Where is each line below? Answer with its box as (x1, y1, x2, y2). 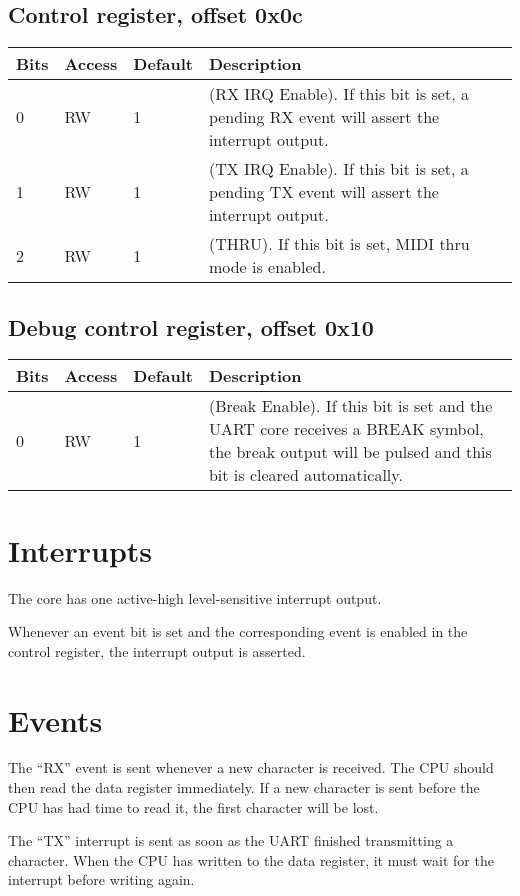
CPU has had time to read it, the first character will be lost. (8, 796, 379, 817)
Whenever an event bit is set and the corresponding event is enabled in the (8, 621, 468, 642)
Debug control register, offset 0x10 (8, 311, 374, 342)
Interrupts (8, 529, 153, 570)
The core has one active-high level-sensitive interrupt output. (8, 587, 382, 608)
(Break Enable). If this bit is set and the (208, 394, 493, 418)
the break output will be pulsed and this (208, 440, 492, 464)
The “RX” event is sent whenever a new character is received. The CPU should (8, 757, 494, 778)
